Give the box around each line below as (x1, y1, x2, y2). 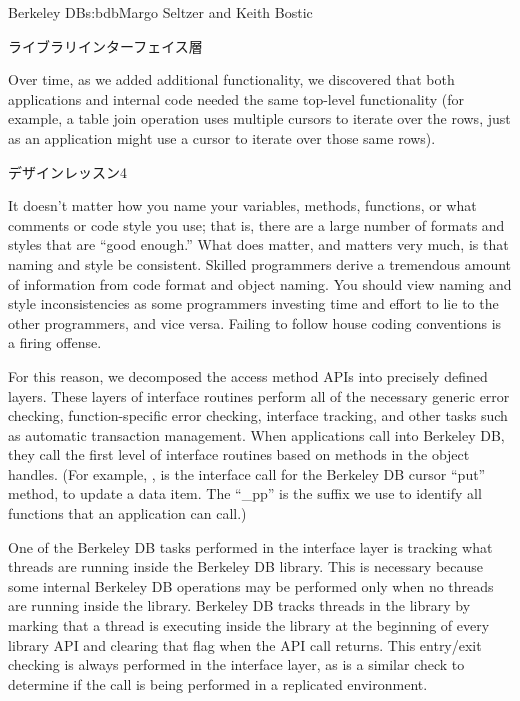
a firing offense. (8, 332, 102, 353)
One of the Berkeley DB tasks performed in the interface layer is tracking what (8, 536, 493, 557)
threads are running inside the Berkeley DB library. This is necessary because (8, 556, 484, 577)
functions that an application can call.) (8, 503, 247, 524)
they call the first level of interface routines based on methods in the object (8, 444, 470, 465)
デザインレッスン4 (8, 161, 127, 182)
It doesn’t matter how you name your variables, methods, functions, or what (8, 195, 477, 216)
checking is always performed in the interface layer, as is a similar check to (8, 654, 465, 675)
